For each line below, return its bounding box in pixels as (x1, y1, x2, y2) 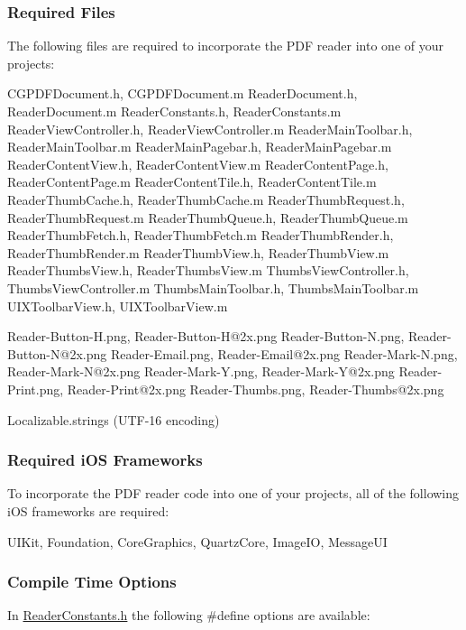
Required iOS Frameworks (7, 449, 203, 471)
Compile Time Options (7, 570, 177, 593)
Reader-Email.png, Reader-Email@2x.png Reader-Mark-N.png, (110, 344, 458, 363)
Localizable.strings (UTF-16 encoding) (7, 410, 220, 429)
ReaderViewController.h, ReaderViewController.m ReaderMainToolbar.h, (7, 119, 413, 138)
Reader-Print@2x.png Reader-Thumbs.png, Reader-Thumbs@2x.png (67, 379, 444, 398)
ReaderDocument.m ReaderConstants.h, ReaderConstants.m (7, 102, 342, 120)
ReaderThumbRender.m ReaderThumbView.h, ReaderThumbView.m (7, 243, 389, 262)
